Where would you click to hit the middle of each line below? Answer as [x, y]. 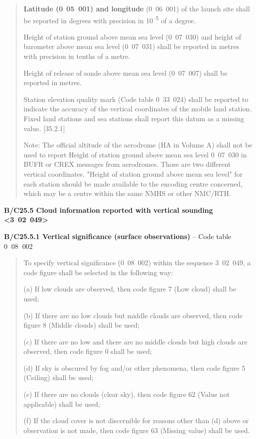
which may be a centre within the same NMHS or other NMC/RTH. [127, 193]
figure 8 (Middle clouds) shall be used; [82, 325]
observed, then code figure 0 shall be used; [88, 351]
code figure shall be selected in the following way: [98, 272]
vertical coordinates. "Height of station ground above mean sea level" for [133, 173]
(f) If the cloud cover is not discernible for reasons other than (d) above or [136, 420]
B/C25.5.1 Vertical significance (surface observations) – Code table [118, 236]
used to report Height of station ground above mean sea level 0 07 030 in [135, 154]
